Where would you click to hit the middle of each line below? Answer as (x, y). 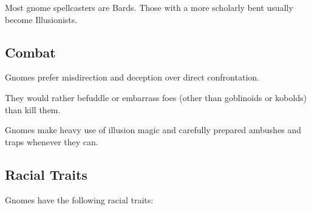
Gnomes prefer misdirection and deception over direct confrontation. (132, 77)
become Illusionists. (41, 19)
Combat (30, 52)
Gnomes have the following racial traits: (79, 199)
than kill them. (33, 109)
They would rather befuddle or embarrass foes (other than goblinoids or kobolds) (156, 97)
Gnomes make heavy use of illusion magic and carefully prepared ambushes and (153, 130)
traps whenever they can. (52, 141)
